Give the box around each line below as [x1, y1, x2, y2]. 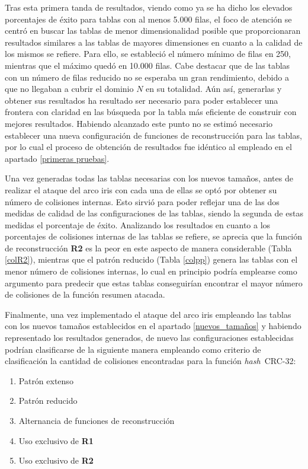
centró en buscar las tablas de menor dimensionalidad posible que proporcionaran [5, 24, 301, 37]
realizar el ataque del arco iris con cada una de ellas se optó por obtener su [5, 183, 277, 196]
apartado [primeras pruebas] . [5, 152, 110, 164]
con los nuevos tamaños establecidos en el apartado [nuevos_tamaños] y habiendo [5, 320, 301, 332]
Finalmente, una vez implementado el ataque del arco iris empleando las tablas [5, 308, 291, 320]
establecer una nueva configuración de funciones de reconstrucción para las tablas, [5, 129, 302, 141]
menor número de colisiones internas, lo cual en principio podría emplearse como [5, 265, 297, 277]
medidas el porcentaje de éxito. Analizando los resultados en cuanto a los [5, 218, 271, 231]
